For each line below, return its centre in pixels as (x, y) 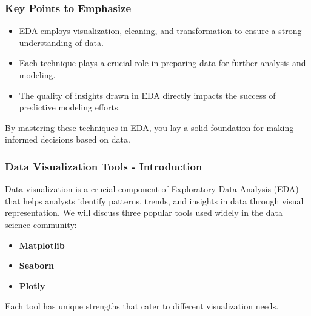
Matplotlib (42, 245)
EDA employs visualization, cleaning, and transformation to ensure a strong (160, 31)
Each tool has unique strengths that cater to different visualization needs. (142, 306)
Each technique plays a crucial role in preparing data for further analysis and (162, 63)
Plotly (32, 285)
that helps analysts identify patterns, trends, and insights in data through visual (154, 200)
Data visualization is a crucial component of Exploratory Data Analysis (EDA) (152, 189)
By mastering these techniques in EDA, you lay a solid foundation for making (149, 127)
